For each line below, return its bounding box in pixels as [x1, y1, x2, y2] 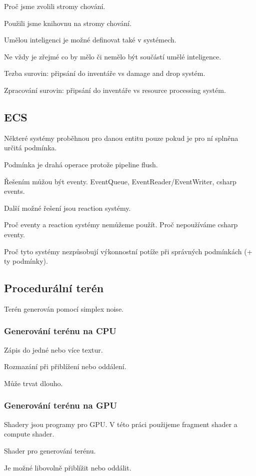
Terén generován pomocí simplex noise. [4, 303, 123, 314]
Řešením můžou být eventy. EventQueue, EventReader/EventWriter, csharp [4, 176, 236, 186]
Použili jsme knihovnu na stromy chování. [4, 17, 132, 28]
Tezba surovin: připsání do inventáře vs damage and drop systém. [4, 68, 205, 78]
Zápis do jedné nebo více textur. [4, 344, 103, 355]
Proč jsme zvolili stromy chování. [4, 1, 105, 11]
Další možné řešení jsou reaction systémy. [4, 202, 131, 213]
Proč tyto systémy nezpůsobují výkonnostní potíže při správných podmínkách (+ [4, 246, 252, 256]
